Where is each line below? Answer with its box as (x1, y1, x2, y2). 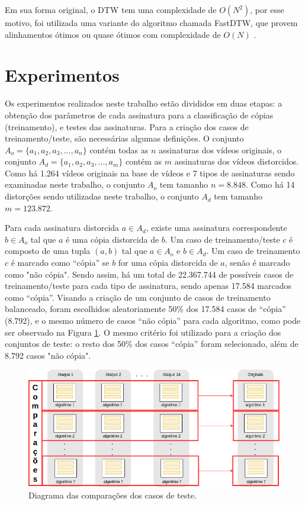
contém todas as (89, 143, 149, 156)
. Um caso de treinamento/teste (165, 233, 280, 245)
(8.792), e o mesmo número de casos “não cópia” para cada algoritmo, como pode (5, 314, 301, 326)
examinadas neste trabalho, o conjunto (5, 178, 145, 191)
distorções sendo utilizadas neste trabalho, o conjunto (5, 190, 199, 202)
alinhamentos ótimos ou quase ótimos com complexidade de (5, 28, 221, 40)
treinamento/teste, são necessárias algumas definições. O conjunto (5, 132, 244, 144)
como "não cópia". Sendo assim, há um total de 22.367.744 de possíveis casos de (5, 268, 294, 280)
